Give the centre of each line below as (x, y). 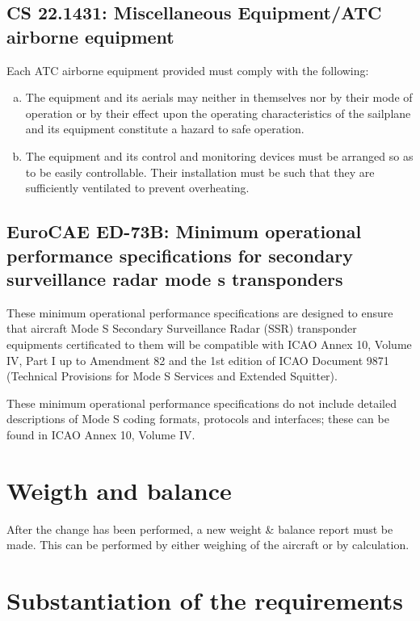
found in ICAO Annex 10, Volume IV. (101, 434)
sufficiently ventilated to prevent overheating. (137, 188)
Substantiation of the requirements (205, 600)
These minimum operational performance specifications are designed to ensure (200, 312)
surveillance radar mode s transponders (175, 278)
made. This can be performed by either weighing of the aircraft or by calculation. (208, 545)
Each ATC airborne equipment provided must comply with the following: (188, 70)
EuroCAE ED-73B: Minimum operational (184, 231)
